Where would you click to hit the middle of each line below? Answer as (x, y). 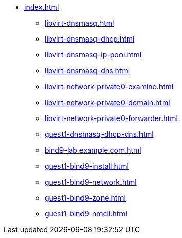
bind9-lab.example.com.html (93, 150)
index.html (42, 7)
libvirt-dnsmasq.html (79, 23)
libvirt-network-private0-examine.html (109, 86)
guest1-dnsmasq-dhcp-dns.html (99, 134)
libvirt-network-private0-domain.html (107, 102)
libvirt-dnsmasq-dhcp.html (90, 39)
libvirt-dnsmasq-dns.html (87, 71)
